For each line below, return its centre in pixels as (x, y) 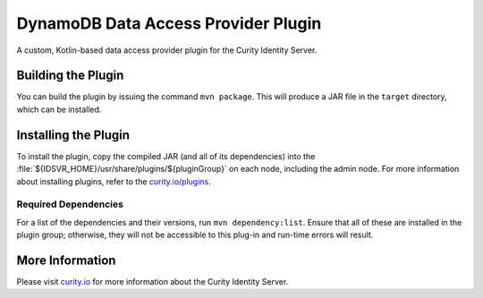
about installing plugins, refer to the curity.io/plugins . (114, 181)
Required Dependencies (70, 204)
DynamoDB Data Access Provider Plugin (169, 23)
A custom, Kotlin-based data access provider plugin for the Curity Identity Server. (167, 50)
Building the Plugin (70, 76)
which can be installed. (59, 109)
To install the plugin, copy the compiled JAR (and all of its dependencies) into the (166, 156)
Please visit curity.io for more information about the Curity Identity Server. (153, 281)
